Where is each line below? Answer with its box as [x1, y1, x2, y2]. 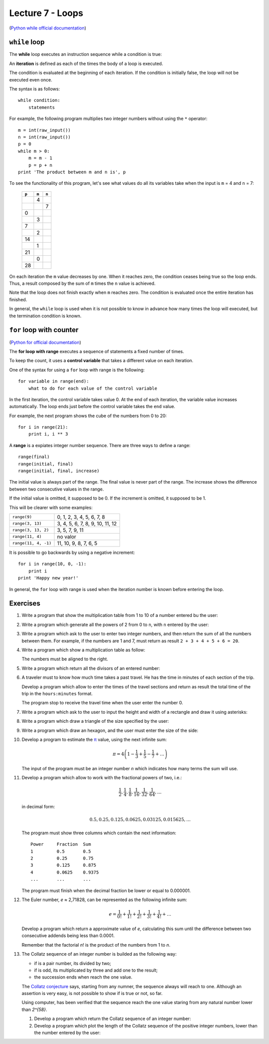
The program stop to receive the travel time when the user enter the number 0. [21, 700, 183, 706]
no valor [57, 533, 77, 540]
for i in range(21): [18, 425, 68, 430]
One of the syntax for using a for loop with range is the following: [9, 367, 145, 373]
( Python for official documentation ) [9, 339, 82, 345]
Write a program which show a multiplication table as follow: [21, 647, 145, 653]
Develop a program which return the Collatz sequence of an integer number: [34, 1016, 191, 1022]
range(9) [12, 515, 32, 520]
